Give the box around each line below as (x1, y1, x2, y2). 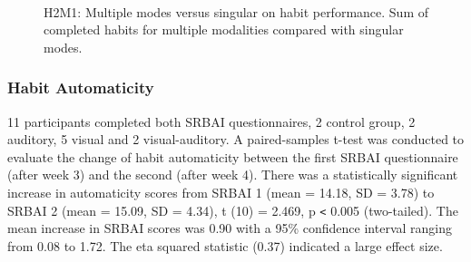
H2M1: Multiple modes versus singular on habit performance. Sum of (44, 2, 429, 21)
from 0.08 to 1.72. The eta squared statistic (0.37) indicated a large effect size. (7, 236, 443, 255)
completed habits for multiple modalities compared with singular (44, 20, 404, 39)
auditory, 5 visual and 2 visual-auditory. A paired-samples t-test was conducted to (7, 130, 465, 149)
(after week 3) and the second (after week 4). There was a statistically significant (7, 165, 458, 184)
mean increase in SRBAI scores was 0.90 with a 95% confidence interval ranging (7, 218, 453, 238)
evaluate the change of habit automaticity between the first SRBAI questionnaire (7, 147, 458, 166)
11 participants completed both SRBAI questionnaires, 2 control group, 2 (7, 112, 416, 131)
